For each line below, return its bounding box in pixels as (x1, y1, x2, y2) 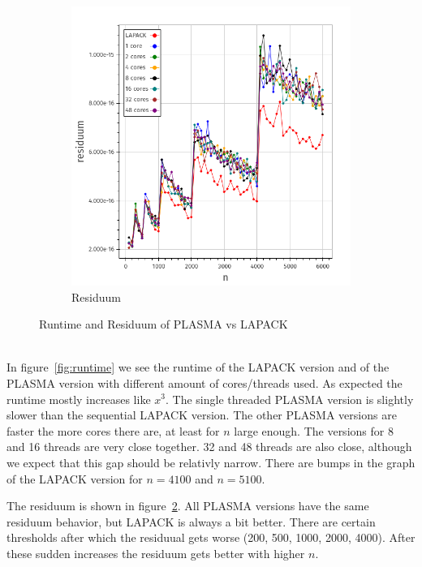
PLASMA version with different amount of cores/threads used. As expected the (6, 374, 403, 391)
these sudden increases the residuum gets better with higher (6, 544, 305, 561)
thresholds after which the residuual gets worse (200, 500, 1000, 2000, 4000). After (6, 529, 416, 546)
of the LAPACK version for (6, 470, 143, 487)
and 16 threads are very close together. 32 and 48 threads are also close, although (6, 438, 412, 455)
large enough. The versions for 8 (234, 422, 394, 439)
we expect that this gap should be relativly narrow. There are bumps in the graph (6, 453, 416, 470)
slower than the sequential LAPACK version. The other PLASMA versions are (6, 406, 397, 423)
